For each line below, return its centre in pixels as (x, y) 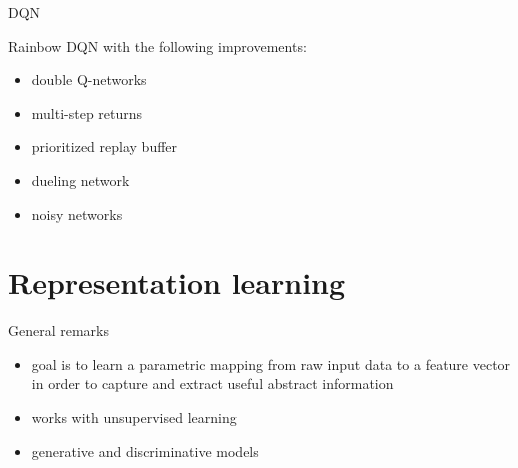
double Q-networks (89, 79)
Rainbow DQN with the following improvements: (157, 45)
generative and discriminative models (145, 450)
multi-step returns (87, 112)
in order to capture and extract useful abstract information (212, 383)
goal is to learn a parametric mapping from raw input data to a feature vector (271, 363)
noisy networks (77, 213)
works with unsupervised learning (134, 417)
